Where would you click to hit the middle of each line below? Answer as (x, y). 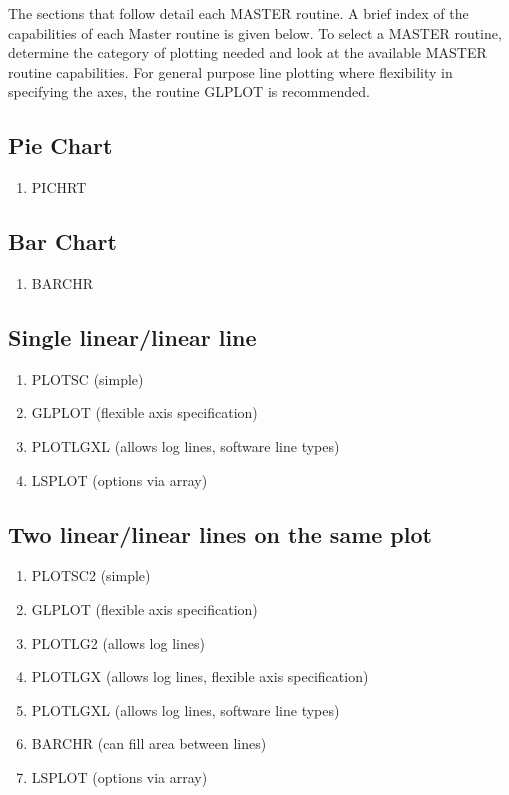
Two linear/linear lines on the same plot (220, 533)
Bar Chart (62, 241)
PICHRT (59, 187)
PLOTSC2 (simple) (91, 575)
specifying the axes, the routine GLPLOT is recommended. (189, 91)
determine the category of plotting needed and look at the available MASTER (247, 52)
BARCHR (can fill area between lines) (149, 743)
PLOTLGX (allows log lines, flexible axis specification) (200, 676)
